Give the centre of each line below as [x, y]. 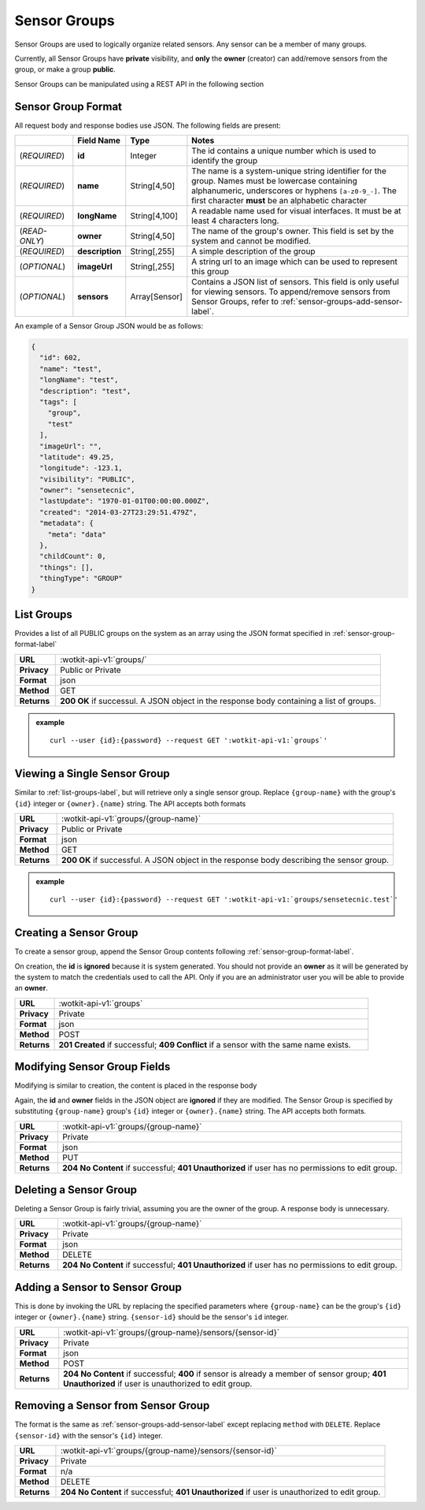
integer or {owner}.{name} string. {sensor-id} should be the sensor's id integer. [152, 1317]
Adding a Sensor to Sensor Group [98, 1287]
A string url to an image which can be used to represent [294, 262]
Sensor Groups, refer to [235, 302]
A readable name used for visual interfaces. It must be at [296, 211]
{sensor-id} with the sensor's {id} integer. [89, 1435]
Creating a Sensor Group [76, 933]
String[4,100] [154, 216]
